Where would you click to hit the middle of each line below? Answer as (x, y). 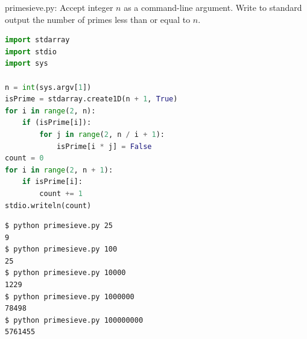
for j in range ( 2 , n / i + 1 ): (102, 134)
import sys (27, 64)
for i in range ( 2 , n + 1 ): (59, 170)
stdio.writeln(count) (48, 205)
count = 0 (24, 158)
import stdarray (37, 40)
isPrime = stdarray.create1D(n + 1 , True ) (91, 99)
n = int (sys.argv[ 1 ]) (48, 87)
